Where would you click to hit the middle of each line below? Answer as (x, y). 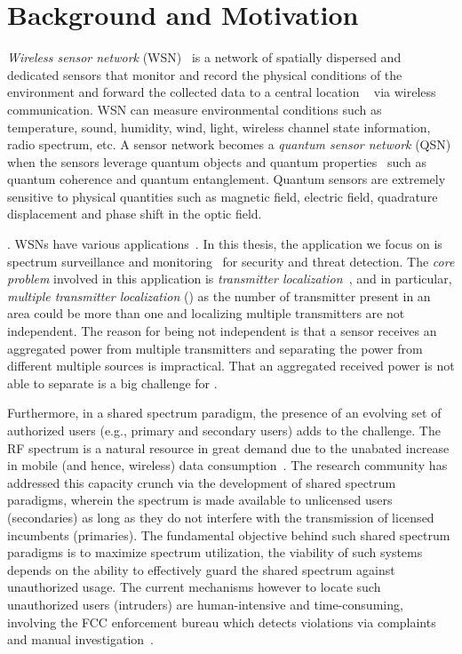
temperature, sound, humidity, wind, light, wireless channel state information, (219, 127)
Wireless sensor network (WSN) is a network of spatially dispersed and (204, 57)
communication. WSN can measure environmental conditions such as (195, 109)
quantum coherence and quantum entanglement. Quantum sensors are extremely (227, 179)
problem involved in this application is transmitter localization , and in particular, (230, 279)
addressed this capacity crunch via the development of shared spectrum (202, 482)
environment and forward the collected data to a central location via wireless (222, 92)
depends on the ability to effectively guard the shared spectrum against (201, 569)
